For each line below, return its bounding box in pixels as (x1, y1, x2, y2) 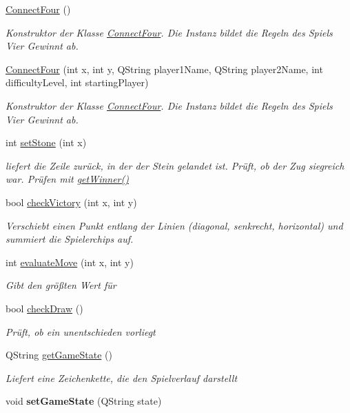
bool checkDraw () (6, 301, 83, 315)
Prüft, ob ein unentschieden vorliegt (6, 324, 156, 339)
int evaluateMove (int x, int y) (6, 254, 134, 269)
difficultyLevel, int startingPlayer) (6, 75, 149, 90)
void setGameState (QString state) (6, 394, 162, 408)
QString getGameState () (6, 347, 112, 362)
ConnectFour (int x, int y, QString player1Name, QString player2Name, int (6, 61, 323, 76)
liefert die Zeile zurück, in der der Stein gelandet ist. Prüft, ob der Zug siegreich (6, 158, 344, 172)
